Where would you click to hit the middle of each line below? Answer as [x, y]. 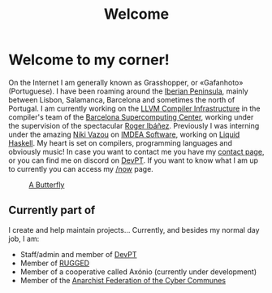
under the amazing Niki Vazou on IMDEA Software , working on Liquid [124, 134]
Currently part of [52, 210]
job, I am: [24, 238]
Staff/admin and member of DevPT [78, 254]
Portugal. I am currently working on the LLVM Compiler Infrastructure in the [134, 108]
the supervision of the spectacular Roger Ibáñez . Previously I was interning [134, 125]
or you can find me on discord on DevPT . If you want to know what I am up [133, 160]
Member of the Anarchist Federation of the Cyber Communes [123, 280]
